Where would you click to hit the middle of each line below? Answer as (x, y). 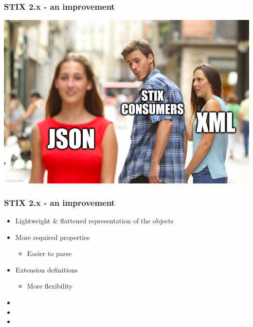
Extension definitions (47, 269)
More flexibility (50, 286)
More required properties (53, 237)
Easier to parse (49, 253)
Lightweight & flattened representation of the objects (94, 221)
